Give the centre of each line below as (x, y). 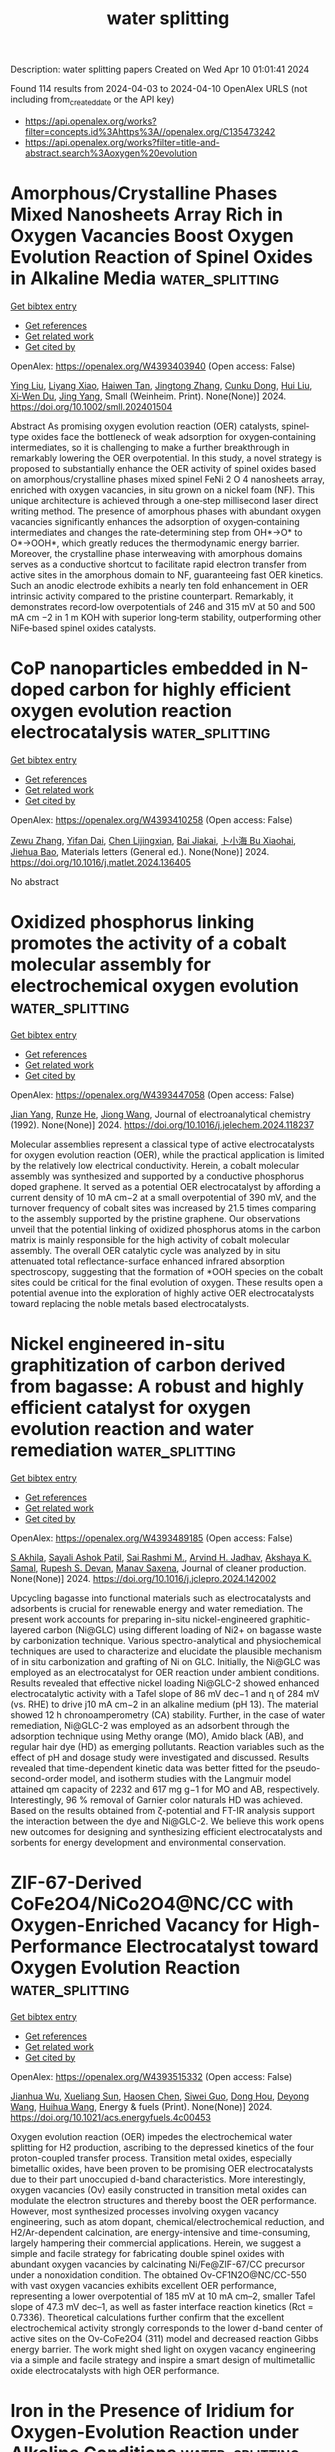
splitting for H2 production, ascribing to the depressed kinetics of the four (162, 2147)
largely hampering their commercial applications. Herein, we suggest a (156, 2243)
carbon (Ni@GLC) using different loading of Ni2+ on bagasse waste (182, 1629)
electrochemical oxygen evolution (155, 986)
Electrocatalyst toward (222, 1946)
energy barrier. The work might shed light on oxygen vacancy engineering (163, 2349)
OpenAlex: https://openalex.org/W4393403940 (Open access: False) (153, 366)
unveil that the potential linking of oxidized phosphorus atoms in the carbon (166, 1229)
